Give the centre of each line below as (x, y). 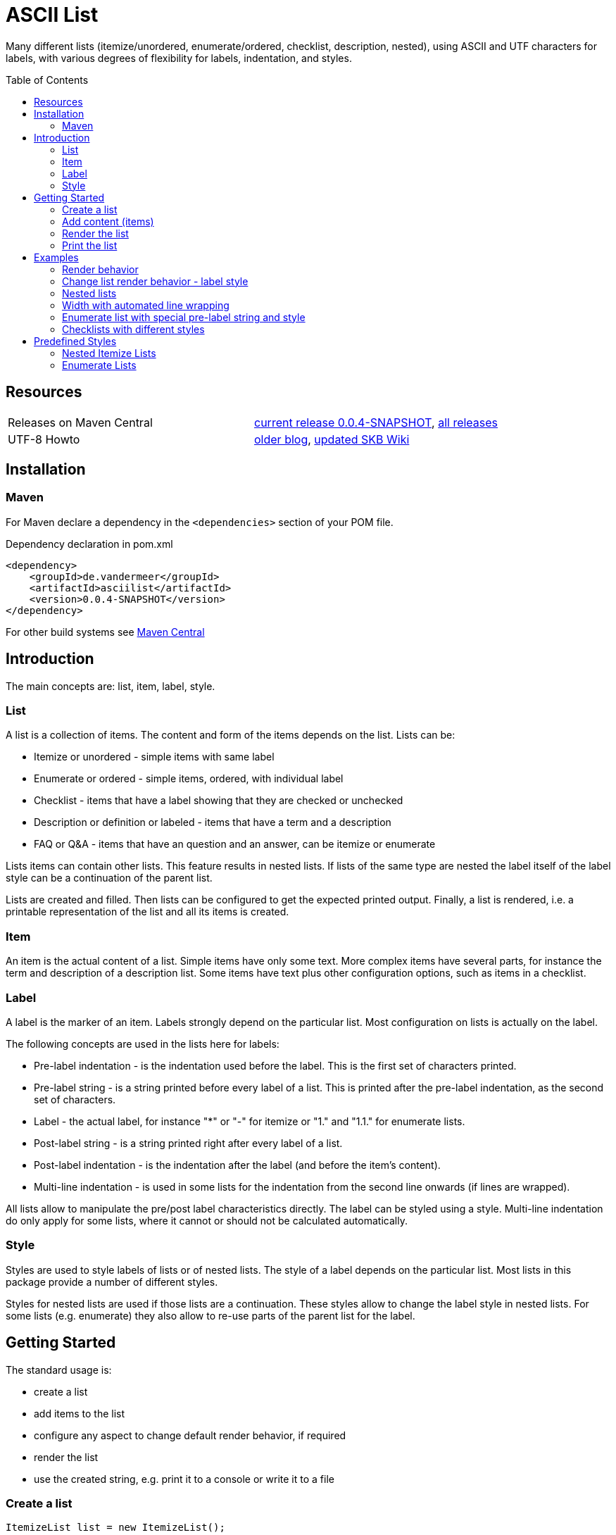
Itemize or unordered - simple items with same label (154, 757)
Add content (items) (108, 221)
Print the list (90, 245)
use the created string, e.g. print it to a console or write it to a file (184, 1479)
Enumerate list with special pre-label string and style (184, 317)
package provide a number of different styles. (112, 1282)
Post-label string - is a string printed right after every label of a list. (188, 1143)
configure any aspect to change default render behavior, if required (190, 1435)
